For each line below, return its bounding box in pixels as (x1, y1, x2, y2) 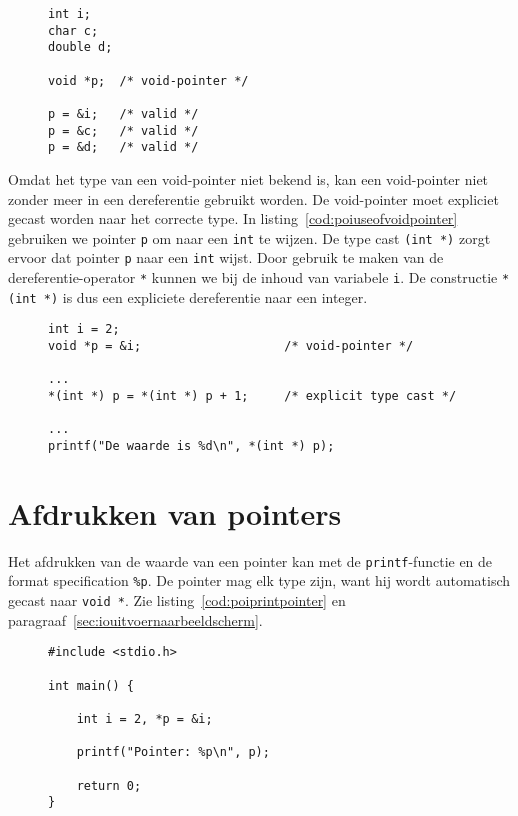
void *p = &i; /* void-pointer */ (48, 338, 414, 353)
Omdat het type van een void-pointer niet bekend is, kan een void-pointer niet (8, 168, 489, 189)
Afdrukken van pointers (8, 492, 342, 533)
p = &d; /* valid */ (48, 140, 199, 155)
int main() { (48, 678, 134, 693)
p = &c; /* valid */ (48, 123, 199, 138)
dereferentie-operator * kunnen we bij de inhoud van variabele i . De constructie (8, 267, 498, 287)
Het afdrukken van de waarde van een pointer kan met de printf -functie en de (8, 550, 493, 571)
